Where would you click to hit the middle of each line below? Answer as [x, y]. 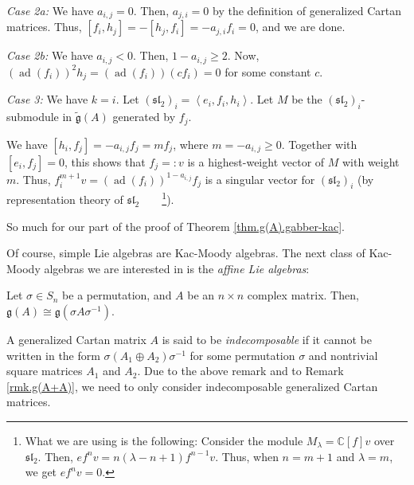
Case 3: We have [47, 99]
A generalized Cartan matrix [76, 340]
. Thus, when [247, 456]
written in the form [53, 355]
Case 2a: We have [50, 10]
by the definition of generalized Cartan [307, 10]
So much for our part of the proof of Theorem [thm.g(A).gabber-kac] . [176, 226]
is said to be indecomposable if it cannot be [267, 340]
